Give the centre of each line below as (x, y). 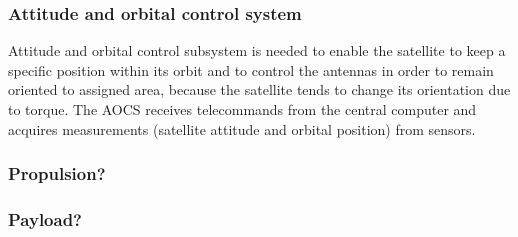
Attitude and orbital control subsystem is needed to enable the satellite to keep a (257, 50)
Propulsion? (57, 173)
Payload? (45, 218)
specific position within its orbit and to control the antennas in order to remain (251, 69)
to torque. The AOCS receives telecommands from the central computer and (242, 109)
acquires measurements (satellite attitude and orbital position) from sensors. (242, 128)
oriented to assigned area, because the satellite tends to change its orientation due (259, 89)
